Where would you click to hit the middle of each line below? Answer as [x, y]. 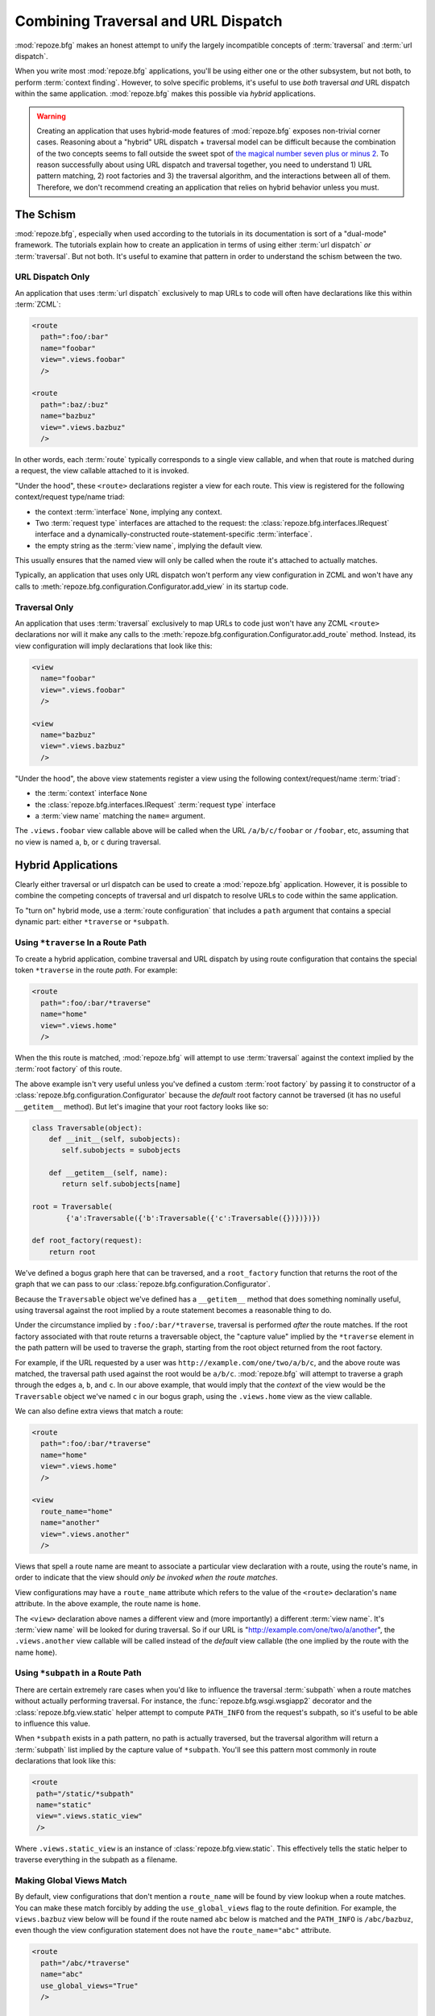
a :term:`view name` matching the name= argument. [120, 816]
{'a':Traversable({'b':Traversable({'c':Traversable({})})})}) [193, 1218]
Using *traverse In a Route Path [81, 942]
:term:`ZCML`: [38, 304]
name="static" [64, 1805]
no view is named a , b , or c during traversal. [88, 842]
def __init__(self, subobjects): [115, 1139]
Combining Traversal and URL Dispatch [149, 21]
